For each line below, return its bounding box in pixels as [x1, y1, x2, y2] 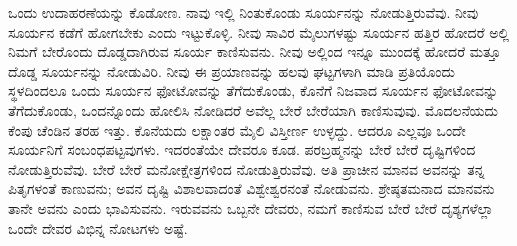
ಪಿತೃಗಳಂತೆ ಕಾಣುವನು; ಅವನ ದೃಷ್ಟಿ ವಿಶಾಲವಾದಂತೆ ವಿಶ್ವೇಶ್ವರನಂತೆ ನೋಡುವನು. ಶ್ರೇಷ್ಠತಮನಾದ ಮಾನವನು [8, 178, 495, 199]
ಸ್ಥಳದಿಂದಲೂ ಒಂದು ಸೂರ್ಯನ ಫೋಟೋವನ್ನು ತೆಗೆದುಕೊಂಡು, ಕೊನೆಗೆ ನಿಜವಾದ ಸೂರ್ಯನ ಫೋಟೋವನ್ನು [8, 80, 499, 101]
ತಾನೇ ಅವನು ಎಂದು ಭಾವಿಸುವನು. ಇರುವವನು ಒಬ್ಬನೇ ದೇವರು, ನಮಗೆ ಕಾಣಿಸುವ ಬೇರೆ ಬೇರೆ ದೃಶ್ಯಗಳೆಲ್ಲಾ [8, 197, 494, 218]
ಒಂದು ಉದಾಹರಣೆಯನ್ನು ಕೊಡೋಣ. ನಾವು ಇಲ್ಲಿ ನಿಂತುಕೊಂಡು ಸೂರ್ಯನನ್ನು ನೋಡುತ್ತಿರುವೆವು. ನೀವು [8, 2, 479, 22]
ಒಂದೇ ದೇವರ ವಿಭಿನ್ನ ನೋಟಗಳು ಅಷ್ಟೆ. [8, 217, 188, 238]
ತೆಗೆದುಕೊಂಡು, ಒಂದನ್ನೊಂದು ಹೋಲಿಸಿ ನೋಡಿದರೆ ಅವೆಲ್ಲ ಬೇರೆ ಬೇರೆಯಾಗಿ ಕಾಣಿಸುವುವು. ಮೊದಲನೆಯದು [8, 99, 499, 120]
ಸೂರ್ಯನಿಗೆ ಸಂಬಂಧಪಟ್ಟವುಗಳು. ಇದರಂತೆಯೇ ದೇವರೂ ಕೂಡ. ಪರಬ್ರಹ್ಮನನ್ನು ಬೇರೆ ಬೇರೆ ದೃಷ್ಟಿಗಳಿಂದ [8, 139, 476, 160]
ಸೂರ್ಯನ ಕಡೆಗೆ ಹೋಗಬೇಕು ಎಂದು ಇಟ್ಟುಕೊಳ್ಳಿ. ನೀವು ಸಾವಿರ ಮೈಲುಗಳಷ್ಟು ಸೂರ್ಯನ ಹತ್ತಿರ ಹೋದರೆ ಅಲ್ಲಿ [8, 21, 510, 42]
